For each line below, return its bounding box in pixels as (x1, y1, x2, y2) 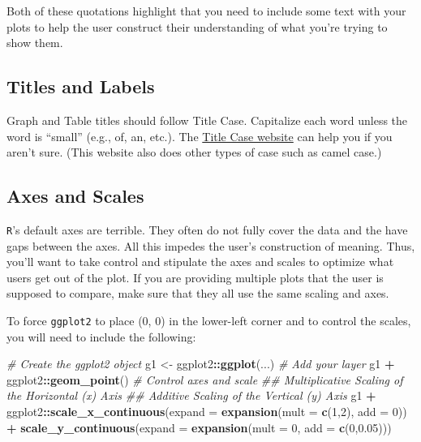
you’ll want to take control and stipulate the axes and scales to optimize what (6, 253, 394, 270)
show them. (6, 34, 63, 51)
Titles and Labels (6, 74, 155, 99)
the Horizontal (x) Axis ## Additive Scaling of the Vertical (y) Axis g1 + (6, 387, 376, 404)
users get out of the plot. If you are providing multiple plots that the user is (6, 268, 384, 285)
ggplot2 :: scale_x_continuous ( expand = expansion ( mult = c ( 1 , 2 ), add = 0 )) (6, 403, 407, 420)
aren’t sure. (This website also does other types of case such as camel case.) (6, 144, 382, 161)
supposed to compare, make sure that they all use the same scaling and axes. (6, 285, 389, 302)
